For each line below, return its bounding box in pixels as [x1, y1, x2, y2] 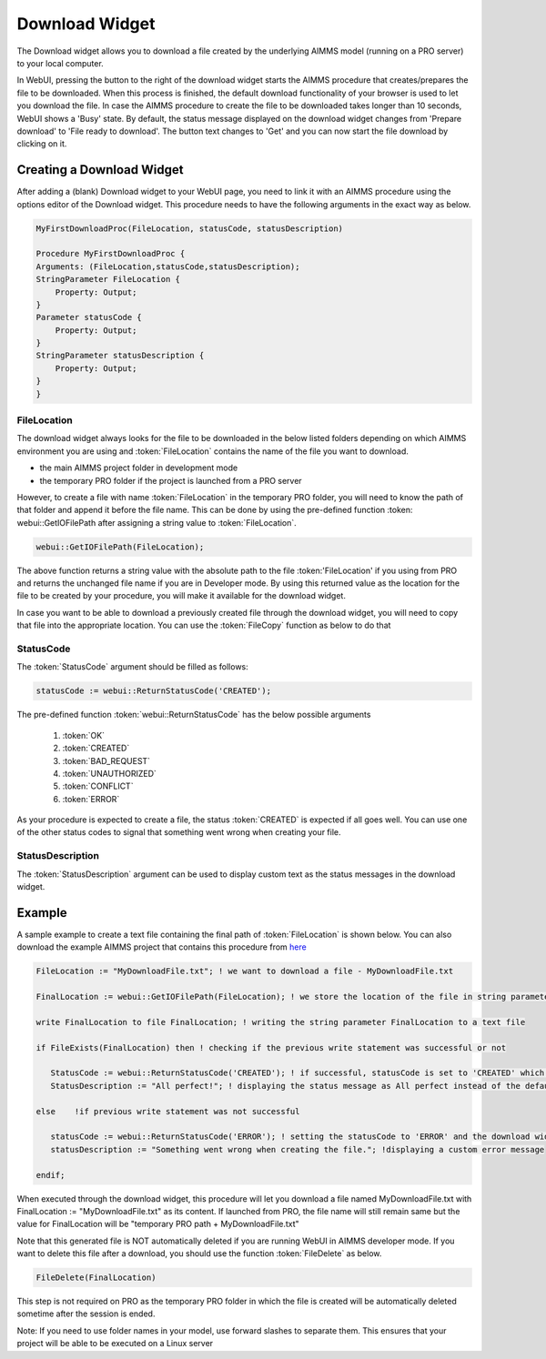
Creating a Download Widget [16, 162, 184, 177]
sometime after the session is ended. [16, 1308, 156, 1319]
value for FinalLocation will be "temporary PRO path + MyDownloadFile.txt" [16, 1219, 299, 1230]
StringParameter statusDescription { [35, 350, 205, 361]
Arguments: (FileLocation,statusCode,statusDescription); [35, 261, 300, 272]
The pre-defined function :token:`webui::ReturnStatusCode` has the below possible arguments [16, 710, 371, 720]
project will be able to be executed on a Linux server [16, 1338, 214, 1349]
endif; [35, 1170, 66, 1180]
